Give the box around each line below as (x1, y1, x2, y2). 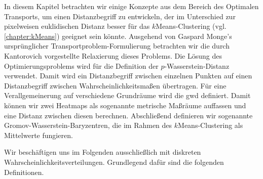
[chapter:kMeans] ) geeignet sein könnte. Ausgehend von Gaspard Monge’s (4, 30, 232, 41)
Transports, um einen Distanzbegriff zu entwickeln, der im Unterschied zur (4, 11, 236, 21)
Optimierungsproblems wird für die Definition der (4, 60, 159, 71)
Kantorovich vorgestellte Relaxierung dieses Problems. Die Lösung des (4, 50, 222, 61)
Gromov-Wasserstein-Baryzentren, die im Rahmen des (4, 120, 172, 130)
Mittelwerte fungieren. (4, 129, 73, 140)
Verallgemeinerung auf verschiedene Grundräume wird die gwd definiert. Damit (4, 90, 251, 101)
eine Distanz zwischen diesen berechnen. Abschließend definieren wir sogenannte (4, 110, 253, 120)
